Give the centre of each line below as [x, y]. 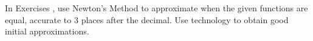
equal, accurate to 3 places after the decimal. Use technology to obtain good [147, 19]
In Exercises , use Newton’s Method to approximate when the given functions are [156, 8]
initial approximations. [47, 31]
